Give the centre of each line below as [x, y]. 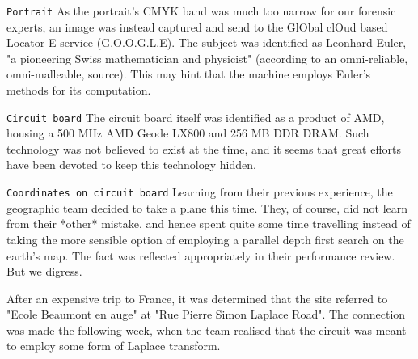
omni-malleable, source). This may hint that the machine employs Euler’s [189, 74]
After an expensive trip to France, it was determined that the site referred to [197, 298]
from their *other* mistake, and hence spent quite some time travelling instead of [209, 224]
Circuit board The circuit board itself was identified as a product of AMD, [196, 117]
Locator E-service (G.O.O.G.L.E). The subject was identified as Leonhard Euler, [207, 42]
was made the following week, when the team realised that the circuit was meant [207, 329]
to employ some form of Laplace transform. [114, 346]
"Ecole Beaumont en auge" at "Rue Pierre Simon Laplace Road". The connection [206, 314]
